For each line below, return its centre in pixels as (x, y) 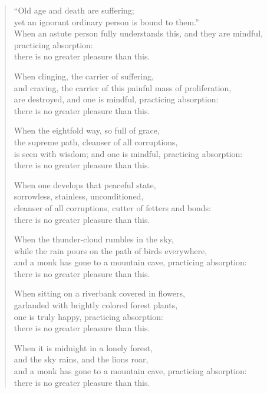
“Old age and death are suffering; (74, 10)
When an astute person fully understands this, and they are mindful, (138, 33)
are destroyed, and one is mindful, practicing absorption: (116, 99)
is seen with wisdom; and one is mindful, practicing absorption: (128, 153)
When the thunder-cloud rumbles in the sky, (94, 239)
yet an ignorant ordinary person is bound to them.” (106, 21)
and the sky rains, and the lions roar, (81, 359)
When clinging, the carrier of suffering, (84, 76)
